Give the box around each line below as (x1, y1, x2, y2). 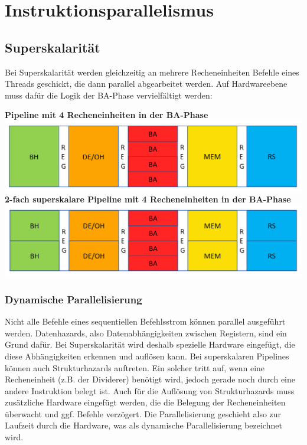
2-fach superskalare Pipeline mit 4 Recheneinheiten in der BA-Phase (5, 193, 291, 205)
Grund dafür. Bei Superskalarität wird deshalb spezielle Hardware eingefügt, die (5, 338, 295, 351)
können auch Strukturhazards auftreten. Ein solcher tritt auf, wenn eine (5, 361, 265, 374)
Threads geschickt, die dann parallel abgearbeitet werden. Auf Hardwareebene (5, 77, 288, 90)
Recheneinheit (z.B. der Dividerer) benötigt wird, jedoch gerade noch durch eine (5, 373, 295, 385)
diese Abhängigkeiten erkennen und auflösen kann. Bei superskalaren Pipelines (5, 349, 289, 362)
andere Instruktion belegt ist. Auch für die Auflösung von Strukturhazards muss (5, 384, 295, 397)
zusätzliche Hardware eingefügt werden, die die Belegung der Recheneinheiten (5, 396, 286, 408)
